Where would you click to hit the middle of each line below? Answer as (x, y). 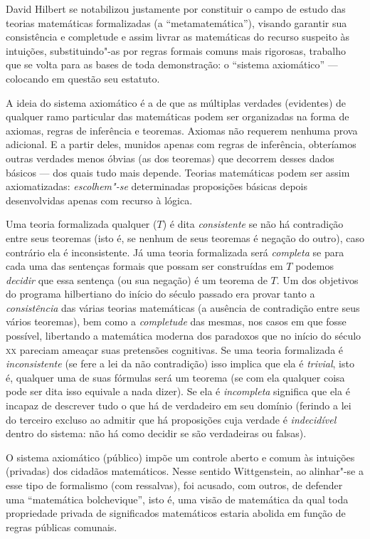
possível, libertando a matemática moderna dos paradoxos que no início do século (184, 336)
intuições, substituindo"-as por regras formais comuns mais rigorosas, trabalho (176, 50)
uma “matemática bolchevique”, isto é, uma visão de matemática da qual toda (177, 499)
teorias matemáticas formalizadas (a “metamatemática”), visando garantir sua (176, 22)
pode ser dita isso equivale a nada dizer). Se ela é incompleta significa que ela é (178, 391)
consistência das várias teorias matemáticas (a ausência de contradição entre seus (183, 307)
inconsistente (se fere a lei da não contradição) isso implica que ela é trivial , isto (180, 363)
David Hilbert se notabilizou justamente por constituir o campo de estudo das (176, 9)
